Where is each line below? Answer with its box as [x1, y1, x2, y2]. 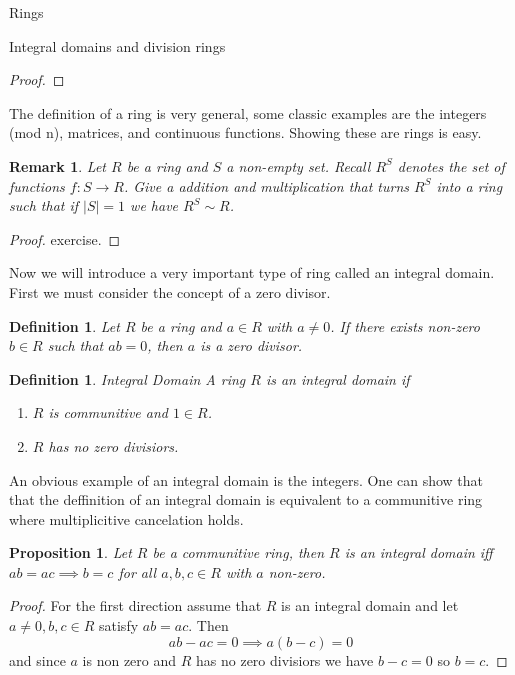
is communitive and [48, 402, 168, 423]
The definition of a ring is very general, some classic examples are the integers [9, 102, 487, 123]
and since [9, 649, 66, 670]
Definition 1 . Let [9, 315, 120, 336]
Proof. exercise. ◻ [9, 228, 121, 249]
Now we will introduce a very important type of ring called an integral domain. [9, 262, 495, 283]
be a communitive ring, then [152, 542, 325, 563]
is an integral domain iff [344, 542, 493, 563]
